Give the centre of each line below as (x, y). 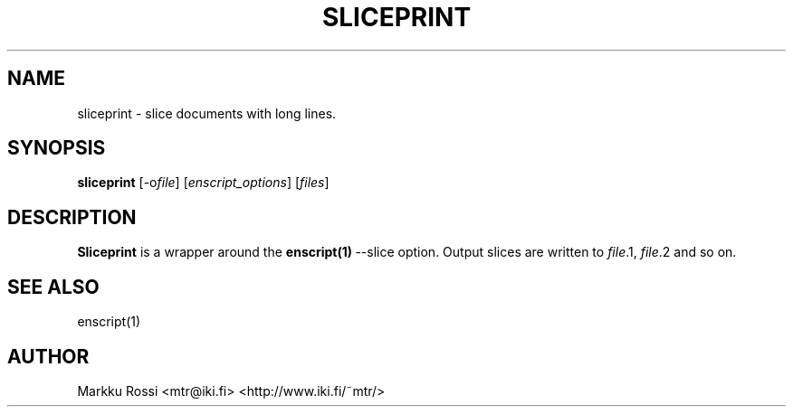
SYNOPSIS (57, 148)
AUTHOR (48, 356)
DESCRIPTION (72, 217)
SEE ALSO (53, 287)
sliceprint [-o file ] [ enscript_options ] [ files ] (203, 183)
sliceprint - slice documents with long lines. (207, 113)
